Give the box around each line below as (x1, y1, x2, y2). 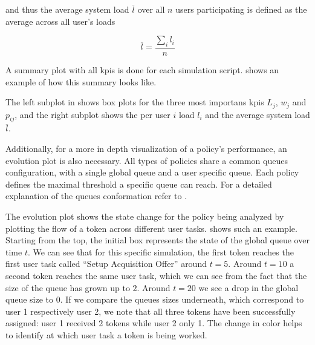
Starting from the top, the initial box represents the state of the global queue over (5, 234, 310, 246)
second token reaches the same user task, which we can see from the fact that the (5, 269, 307, 281)
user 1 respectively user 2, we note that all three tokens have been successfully (5, 304, 296, 317)
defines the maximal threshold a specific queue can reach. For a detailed (5, 177, 272, 190)
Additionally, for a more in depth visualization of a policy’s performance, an (5, 142, 287, 155)
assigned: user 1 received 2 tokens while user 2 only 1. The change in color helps (5, 317, 302, 329)
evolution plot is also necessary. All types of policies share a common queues (5, 154, 288, 166)
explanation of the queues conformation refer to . (5, 189, 187, 202)
